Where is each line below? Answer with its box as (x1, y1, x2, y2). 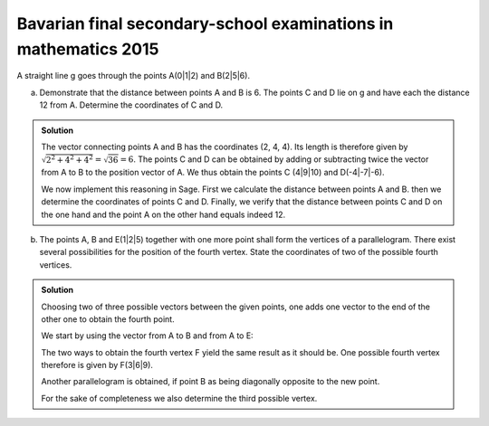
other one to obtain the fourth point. (41, 313, 176, 325)
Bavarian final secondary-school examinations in (16, 14, 394, 33)
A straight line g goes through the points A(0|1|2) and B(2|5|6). (16, 71, 251, 81)
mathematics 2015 (16, 39, 159, 59)
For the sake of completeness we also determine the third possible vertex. (41, 393, 318, 403)
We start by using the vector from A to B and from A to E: (41, 330, 254, 341)
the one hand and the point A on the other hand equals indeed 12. (41, 209, 286, 220)
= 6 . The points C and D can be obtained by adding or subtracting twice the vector (120, 154, 429, 165)
